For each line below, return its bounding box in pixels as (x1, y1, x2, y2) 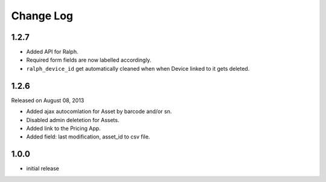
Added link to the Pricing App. (26, 125, 101, 132)
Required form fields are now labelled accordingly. (26, 56, 152, 63)
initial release (26, 165, 60, 172)
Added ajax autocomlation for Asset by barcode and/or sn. (26, 108, 172, 115)
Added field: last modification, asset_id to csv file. (26, 133, 150, 140)
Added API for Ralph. (26, 48, 78, 56)
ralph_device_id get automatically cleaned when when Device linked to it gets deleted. (26, 65, 250, 72)
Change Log (11, 9, 74, 22)
